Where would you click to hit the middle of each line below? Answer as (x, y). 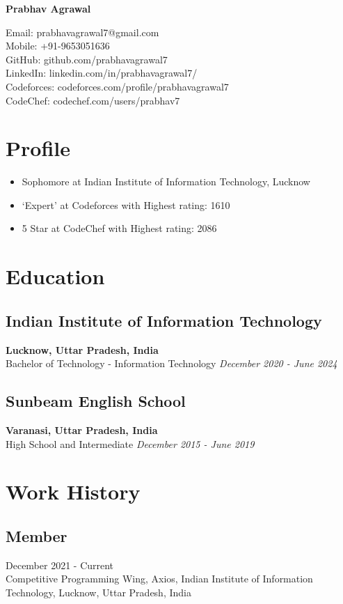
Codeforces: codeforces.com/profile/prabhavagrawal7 (117, 86)
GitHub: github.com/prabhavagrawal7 (87, 59)
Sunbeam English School (96, 401)
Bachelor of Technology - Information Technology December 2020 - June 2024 (171, 363)
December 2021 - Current (60, 565)
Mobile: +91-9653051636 (58, 46)
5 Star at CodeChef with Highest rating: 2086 (119, 228)
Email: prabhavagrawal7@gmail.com (82, 32)
